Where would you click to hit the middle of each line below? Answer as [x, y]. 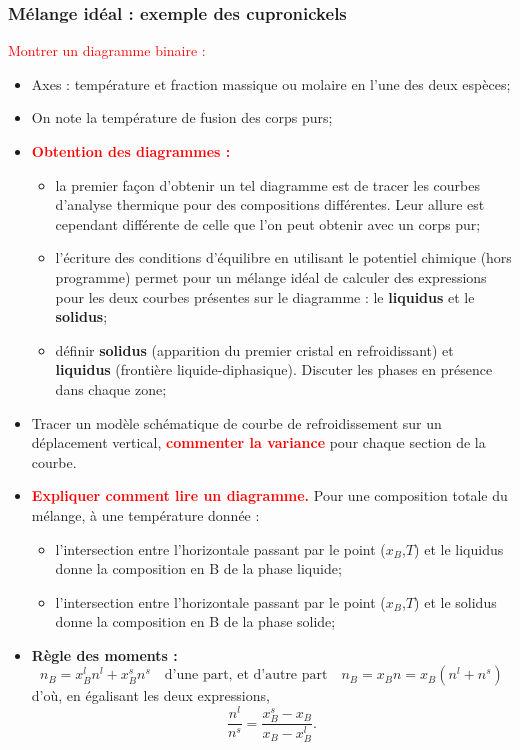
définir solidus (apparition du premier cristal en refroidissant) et [254, 349]
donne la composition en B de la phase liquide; [198, 568]
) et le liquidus [459, 548]
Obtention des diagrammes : [131, 151]
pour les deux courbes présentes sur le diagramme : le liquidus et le [265, 296]
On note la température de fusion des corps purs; [182, 117]
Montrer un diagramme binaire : [107, 50]
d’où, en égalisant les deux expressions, [150, 695]
